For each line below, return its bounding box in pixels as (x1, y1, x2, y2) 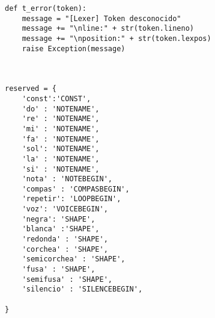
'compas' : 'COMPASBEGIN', (22, 184, 130, 193)
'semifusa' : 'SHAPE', (22, 275, 112, 284)
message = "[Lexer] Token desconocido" (22, 14, 181, 23)
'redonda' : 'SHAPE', (22, 235, 108, 244)
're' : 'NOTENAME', (22, 114, 100, 123)
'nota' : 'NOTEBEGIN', (22, 175, 112, 184)
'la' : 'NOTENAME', (22, 154, 100, 163)
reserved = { (5, 84, 56, 93)
